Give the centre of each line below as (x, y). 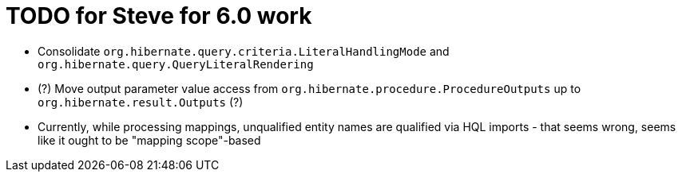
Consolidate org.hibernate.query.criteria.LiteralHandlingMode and (244, 51)
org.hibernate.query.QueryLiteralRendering (176, 64)
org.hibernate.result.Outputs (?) (141, 102)
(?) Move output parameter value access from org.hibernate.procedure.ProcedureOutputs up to (309, 88)
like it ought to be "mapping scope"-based (149, 140)
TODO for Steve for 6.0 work (159, 16)
